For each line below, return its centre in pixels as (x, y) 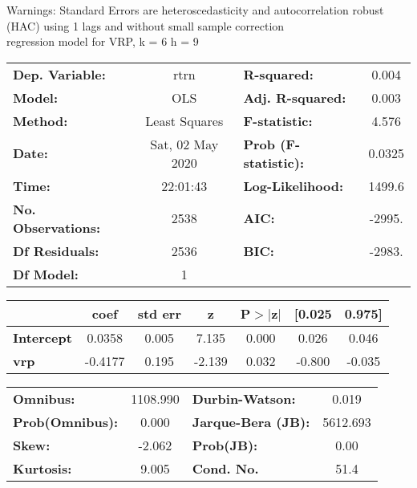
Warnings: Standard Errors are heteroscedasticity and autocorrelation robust (195, 10)
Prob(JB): (225, 445)
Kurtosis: (43, 468)
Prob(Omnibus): (66, 421)
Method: (40, 120)
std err (159, 313)
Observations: (57, 227)
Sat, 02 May (184, 144)
